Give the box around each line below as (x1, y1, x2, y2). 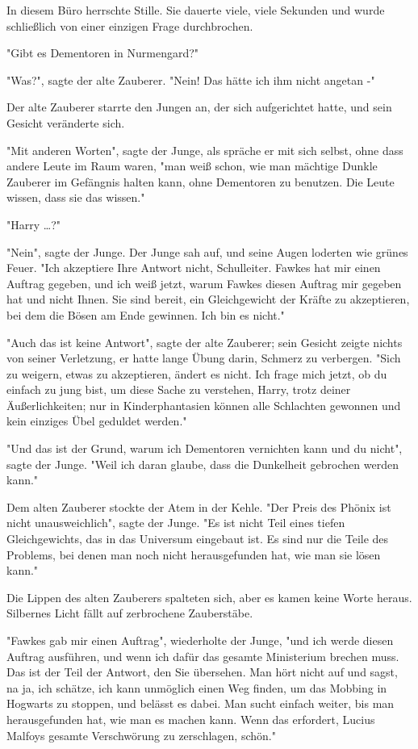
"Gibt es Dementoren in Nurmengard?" (6, 44, 199, 61)
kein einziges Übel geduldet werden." (6, 412, 187, 429)
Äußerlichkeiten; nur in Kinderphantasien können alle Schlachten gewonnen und (6, 396, 401, 413)
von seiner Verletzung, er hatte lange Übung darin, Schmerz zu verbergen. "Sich (6, 349, 401, 366)
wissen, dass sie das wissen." (6, 189, 145, 206)
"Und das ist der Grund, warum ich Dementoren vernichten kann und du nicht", (6, 440, 403, 457)
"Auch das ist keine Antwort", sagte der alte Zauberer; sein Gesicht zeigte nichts (6, 333, 403, 350)
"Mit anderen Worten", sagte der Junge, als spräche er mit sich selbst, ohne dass (6, 141, 403, 158)
